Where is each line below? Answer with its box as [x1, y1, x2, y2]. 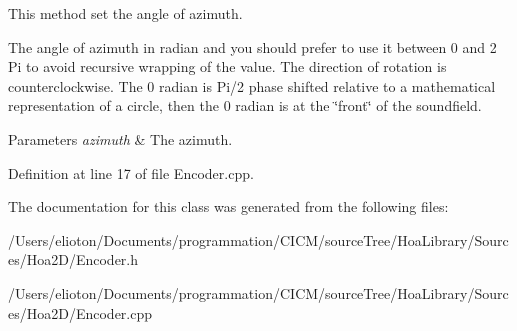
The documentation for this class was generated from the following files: [8, 196, 449, 217]
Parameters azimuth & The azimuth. [8, 128, 233, 149]
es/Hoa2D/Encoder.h [8, 249, 139, 270]
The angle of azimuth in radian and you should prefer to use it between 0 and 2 [8, 36, 497, 57]
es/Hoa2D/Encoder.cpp [8, 302, 153, 323]
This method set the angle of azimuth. [8, 3, 243, 23]
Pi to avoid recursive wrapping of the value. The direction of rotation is [8, 56, 447, 77]
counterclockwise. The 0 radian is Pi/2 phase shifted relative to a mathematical [8, 75, 496, 96]
